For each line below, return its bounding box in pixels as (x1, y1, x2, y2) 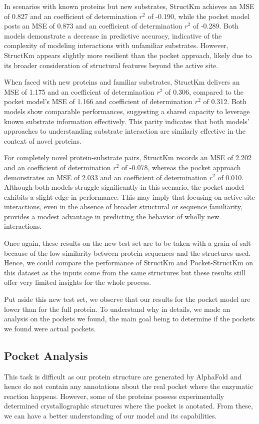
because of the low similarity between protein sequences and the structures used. (4, 247, 251, 258)
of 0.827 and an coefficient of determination (4, 11, 137, 21)
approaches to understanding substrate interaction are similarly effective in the (4, 126, 245, 136)
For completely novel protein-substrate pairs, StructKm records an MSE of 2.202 (4, 152, 251, 163)
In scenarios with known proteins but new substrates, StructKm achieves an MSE (4, 1, 254, 11)
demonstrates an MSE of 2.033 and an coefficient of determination (4, 172, 207, 182)
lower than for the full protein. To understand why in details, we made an (4, 303, 230, 314)
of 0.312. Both (203, 96, 247, 107)
